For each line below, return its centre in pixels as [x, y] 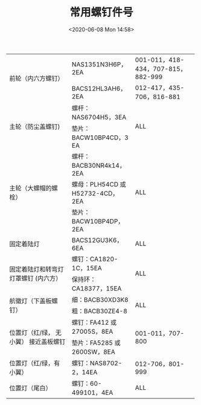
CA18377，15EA [97, 289]
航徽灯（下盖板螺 [34, 301]
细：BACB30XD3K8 [100, 299]
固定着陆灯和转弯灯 [37, 269]
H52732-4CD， [95, 193]
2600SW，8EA [94, 352]
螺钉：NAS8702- [97, 363]
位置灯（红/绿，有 [35, 363]
